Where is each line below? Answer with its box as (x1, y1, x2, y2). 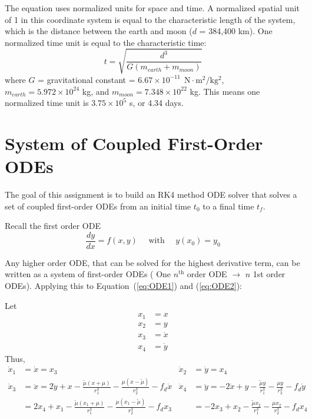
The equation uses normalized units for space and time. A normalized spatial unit (5, 2, 300, 14)
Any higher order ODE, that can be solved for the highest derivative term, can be (5, 256, 300, 268)
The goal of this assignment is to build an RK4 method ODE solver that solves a (5, 188, 297, 201)
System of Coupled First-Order (5, 131, 263, 155)
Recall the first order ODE (5, 220, 101, 232)
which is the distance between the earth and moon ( (5, 25, 192, 37)
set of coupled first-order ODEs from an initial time (5, 199, 191, 212)
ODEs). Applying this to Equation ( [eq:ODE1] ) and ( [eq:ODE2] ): (5, 280, 242, 292)
